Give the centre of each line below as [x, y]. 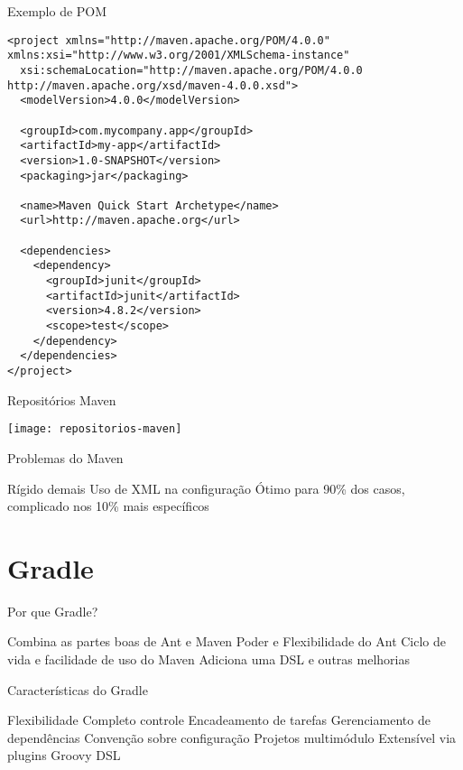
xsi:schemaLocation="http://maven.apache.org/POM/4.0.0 [191, 70]
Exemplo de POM [57, 11]
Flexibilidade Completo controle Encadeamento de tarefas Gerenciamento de [219, 720]
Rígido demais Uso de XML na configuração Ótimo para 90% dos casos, [206, 488]
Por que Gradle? [53, 611]
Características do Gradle [78, 689]
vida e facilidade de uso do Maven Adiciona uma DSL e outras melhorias [208, 659]
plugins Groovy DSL [64, 755]
